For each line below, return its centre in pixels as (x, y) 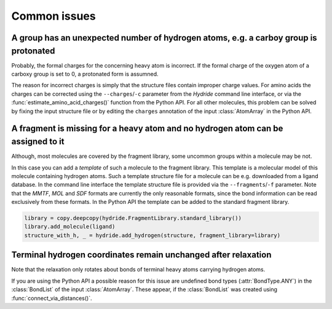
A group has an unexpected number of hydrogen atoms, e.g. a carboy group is (164, 38)
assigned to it (38, 142)
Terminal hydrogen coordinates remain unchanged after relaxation (141, 255)
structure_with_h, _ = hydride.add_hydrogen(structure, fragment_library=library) (152, 235)
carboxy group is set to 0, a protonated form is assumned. (85, 74)
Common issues (53, 16)
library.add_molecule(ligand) (70, 227)
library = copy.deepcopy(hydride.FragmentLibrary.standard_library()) (133, 218)
